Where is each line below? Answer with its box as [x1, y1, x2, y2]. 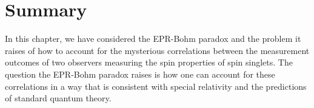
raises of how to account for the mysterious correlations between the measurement [5, 44, 310, 56]
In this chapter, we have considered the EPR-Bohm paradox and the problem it [5, 32, 301, 45]
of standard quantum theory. [5, 92, 112, 104]
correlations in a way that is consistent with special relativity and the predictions [5, 79, 307, 92]
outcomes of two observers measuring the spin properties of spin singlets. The [5, 56, 293, 69]
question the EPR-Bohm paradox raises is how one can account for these [5, 67, 275, 80]
